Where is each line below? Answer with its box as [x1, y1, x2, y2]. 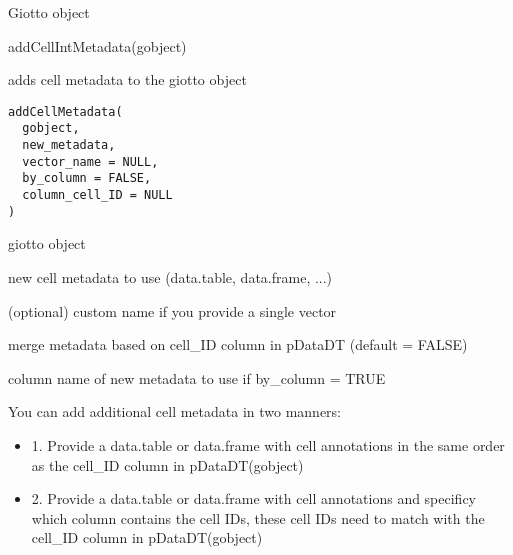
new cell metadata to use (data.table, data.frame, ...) [8, 266, 333, 287]
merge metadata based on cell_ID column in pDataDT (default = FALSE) [8, 334, 468, 355]
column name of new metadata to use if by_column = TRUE [8, 367, 386, 388]
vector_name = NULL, [22, 154, 159, 169]
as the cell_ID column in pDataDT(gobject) [31, 454, 304, 475]
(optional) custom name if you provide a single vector [8, 300, 337, 321]
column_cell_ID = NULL [22, 188, 173, 203]
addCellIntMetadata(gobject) [8, 35, 187, 56]
